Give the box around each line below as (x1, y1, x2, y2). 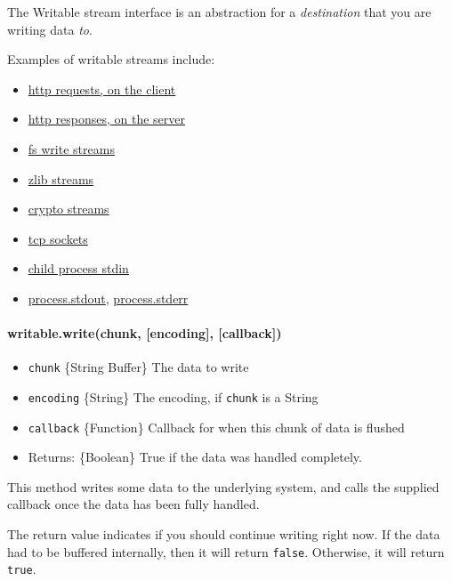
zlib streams (28, 169, 94, 188)
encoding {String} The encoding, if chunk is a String (28, 387, 319, 406)
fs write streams (28, 139, 115, 157)
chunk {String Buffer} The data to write (28, 358, 249, 376)
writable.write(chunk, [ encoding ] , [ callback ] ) (7, 324, 282, 343)
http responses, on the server (28, 109, 185, 128)
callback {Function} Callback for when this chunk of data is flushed (28, 417, 405, 436)
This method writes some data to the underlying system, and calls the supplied (7, 477, 440, 496)
